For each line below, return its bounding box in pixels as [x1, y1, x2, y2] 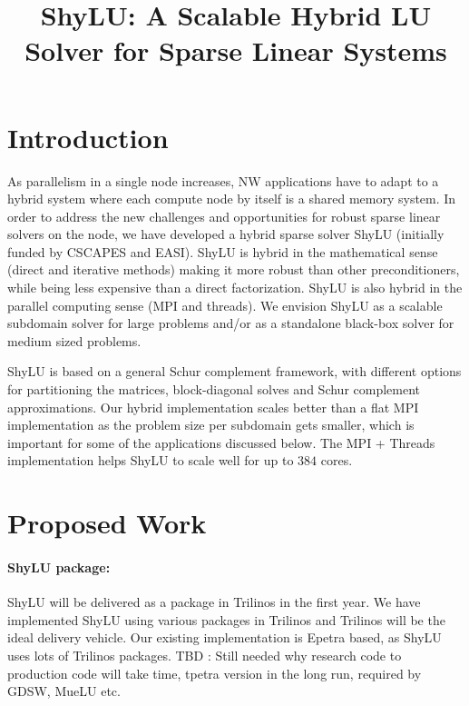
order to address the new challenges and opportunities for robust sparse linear [7, 206, 441, 225]
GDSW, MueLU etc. [7, 681, 121, 701]
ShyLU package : [7, 557, 111, 576]
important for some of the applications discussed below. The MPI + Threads [7, 433, 435, 452]
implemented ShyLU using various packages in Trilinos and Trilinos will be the [7, 610, 445, 629]
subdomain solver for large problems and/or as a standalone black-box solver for [7, 313, 454, 333]
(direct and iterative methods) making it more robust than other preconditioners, [7, 260, 460, 279]
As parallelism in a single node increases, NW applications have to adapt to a [7, 171, 439, 190]
